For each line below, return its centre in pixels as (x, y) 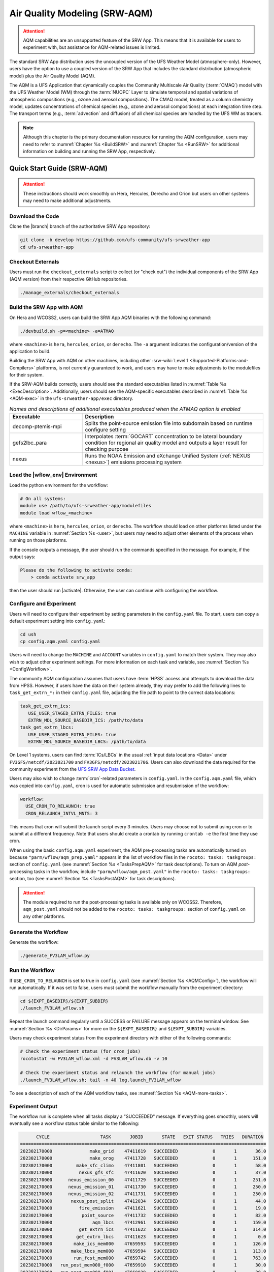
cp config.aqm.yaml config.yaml (60, 642)
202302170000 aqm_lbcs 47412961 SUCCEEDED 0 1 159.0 (143, 1222)
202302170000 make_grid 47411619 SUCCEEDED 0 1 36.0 (143, 1151)
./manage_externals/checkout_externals (70, 292)
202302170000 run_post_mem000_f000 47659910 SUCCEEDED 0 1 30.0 (143, 1265)
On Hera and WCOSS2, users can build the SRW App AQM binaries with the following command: (110, 317)
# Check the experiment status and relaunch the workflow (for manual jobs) (118, 1073)
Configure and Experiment (43, 604)
